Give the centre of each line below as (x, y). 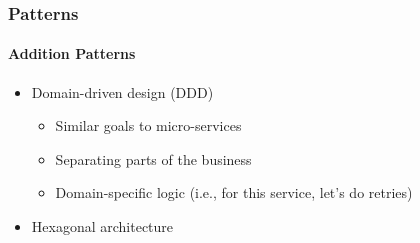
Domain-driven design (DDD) (122, 91)
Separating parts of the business (153, 158)
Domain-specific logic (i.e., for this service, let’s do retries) (234, 192)
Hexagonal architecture (102, 226)
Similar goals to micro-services (148, 125)
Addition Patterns (72, 53)
